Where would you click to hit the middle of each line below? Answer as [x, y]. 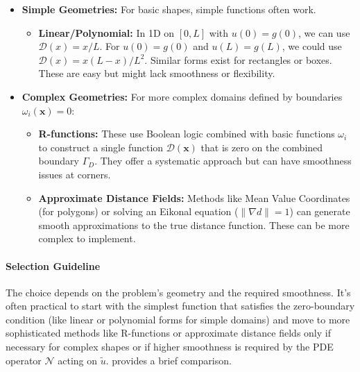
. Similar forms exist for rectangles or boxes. [238, 59]
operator [24, 360]
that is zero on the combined [262, 147]
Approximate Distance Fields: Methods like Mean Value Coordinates [194, 197]
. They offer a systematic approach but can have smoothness [223, 161]
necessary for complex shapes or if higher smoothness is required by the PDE [170, 347]
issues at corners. [75, 174]
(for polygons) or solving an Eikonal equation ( [138, 211]
